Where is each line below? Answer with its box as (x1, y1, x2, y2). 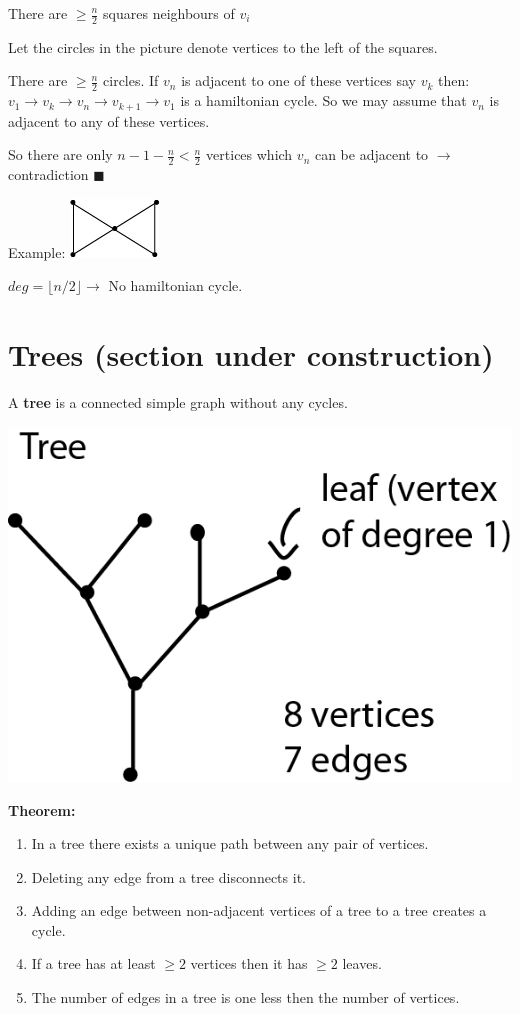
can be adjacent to (314, 144, 429, 165)
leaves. (342, 953, 382, 974)
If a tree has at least (31, 953, 156, 974)
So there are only (8, 144, 113, 165)
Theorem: (8, 799, 76, 820)
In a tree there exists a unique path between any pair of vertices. (31, 833, 429, 854)
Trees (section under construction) (8, 334, 494, 375)
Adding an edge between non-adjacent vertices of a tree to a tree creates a (31, 900, 487, 921)
